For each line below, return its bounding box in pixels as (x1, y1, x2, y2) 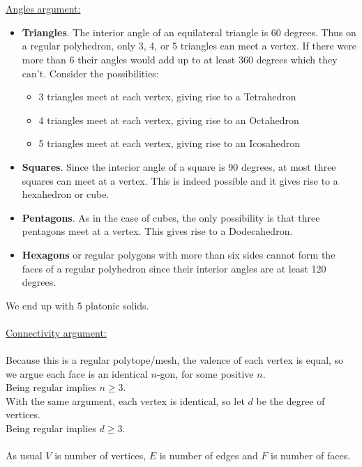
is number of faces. (271, 448, 351, 463)
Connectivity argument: (6, 325, 107, 339)
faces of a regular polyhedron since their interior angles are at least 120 (22, 261, 326, 275)
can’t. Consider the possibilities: (22, 66, 159, 80)
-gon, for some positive (156, 366, 254, 381)
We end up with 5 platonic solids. (6, 298, 149, 312)
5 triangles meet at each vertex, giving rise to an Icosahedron (38, 136, 301, 151)
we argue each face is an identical (6, 366, 148, 381)
